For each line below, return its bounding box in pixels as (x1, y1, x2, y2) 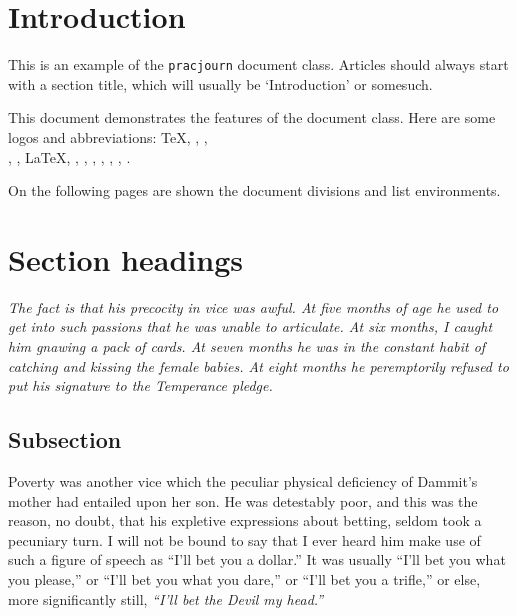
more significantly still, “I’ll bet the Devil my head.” (8, 588, 324, 609)
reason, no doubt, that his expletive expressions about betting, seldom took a (8, 510, 482, 531)
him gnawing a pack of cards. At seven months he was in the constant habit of (8, 336, 486, 357)
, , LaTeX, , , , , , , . (8, 146, 131, 167)
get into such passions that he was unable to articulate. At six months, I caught (8, 316, 493, 337)
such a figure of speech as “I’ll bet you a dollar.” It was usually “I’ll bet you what (8, 549, 506, 570)
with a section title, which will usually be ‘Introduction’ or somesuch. (8, 73, 433, 94)
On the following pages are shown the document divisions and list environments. (8, 180, 501, 201)
